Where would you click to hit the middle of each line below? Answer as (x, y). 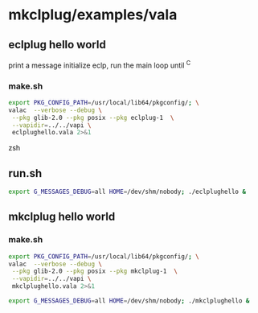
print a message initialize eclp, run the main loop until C (100, 64)
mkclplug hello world (62, 217)
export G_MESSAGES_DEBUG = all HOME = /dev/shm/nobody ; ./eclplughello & (127, 192)
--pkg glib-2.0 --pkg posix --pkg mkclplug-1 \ (95, 271)
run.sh (25, 173)
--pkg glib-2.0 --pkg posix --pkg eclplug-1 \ (93, 117)
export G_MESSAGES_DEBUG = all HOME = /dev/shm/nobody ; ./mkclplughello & (129, 301)
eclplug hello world (57, 45)
